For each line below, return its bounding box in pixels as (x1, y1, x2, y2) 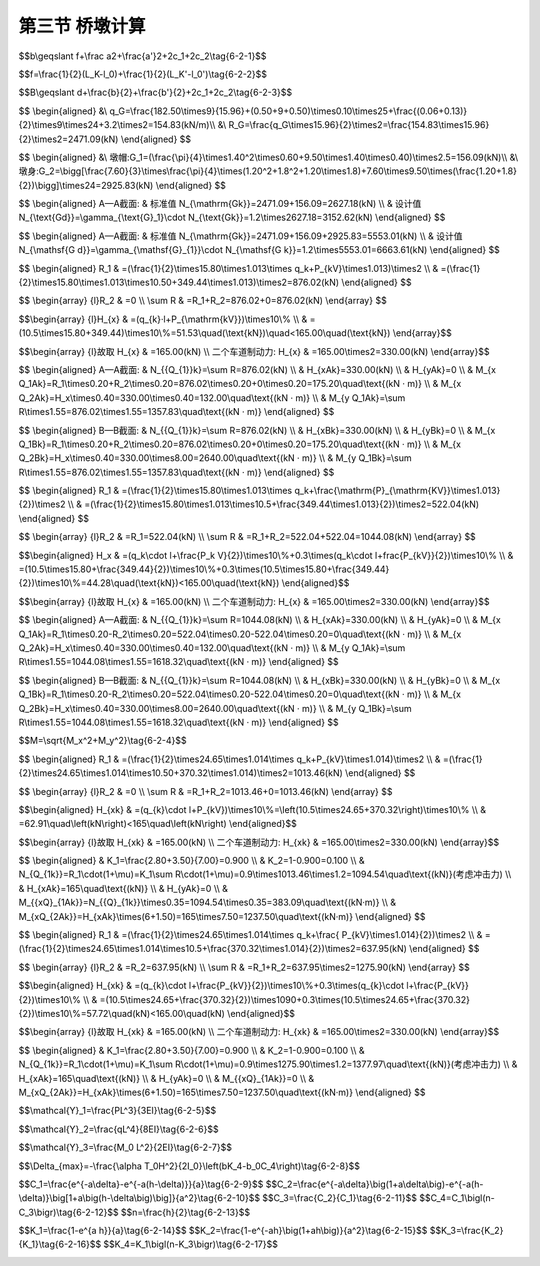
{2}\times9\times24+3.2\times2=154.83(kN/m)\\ (18, 119, 216, 131)
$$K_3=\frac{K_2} (429, 1225, 504, 1237)
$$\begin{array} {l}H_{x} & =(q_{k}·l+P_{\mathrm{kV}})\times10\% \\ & (18, 313, 308, 325)
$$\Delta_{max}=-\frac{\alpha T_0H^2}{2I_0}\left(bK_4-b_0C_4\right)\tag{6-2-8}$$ (18, 1160, 360, 1172)
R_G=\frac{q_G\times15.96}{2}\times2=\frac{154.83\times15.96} (228, 119, 490, 131)
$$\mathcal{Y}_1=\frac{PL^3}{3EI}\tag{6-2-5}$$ (18, 1105, 217, 1117)
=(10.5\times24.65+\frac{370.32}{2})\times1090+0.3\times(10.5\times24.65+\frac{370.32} (99, 993, 470, 1005)
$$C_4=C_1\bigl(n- (418, 1192, 495, 1204)
